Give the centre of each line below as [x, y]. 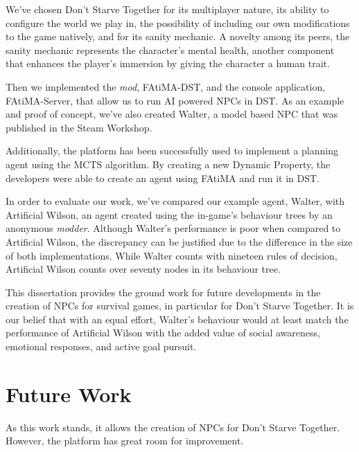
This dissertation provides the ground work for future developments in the [163, 292]
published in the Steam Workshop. [79, 127]
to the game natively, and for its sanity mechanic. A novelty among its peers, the [178, 36]
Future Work [69, 394]
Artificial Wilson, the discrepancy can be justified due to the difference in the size [179, 241]
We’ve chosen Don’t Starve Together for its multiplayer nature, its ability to [167, 9]
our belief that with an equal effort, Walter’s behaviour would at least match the [177, 319]
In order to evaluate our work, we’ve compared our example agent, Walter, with [175, 201]
